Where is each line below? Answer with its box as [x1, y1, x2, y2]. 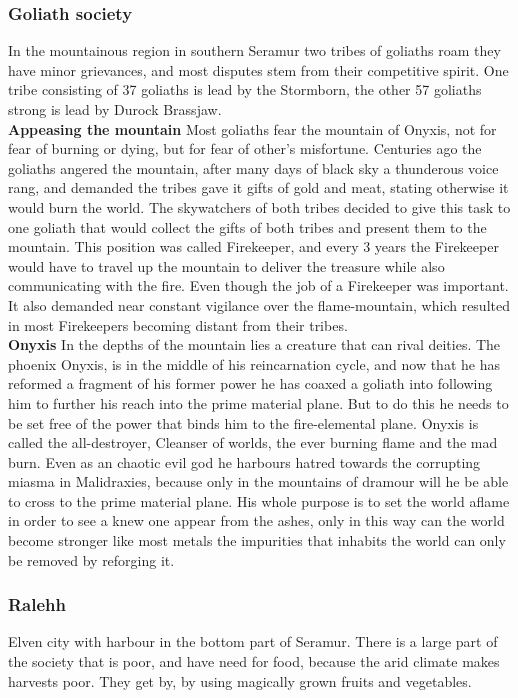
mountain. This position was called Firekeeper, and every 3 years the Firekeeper [8, 236, 499, 257]
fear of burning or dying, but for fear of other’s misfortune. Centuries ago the [8, 138, 482, 159]
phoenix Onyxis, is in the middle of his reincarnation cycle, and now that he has [8, 353, 500, 374]
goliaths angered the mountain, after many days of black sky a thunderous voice [8, 157, 499, 178]
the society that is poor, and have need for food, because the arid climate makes [8, 651, 500, 672]
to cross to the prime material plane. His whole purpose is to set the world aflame [8, 490, 510, 511]
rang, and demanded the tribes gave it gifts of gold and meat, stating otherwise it [8, 177, 509, 198]
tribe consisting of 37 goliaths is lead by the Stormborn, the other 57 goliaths [8, 79, 482, 100]
